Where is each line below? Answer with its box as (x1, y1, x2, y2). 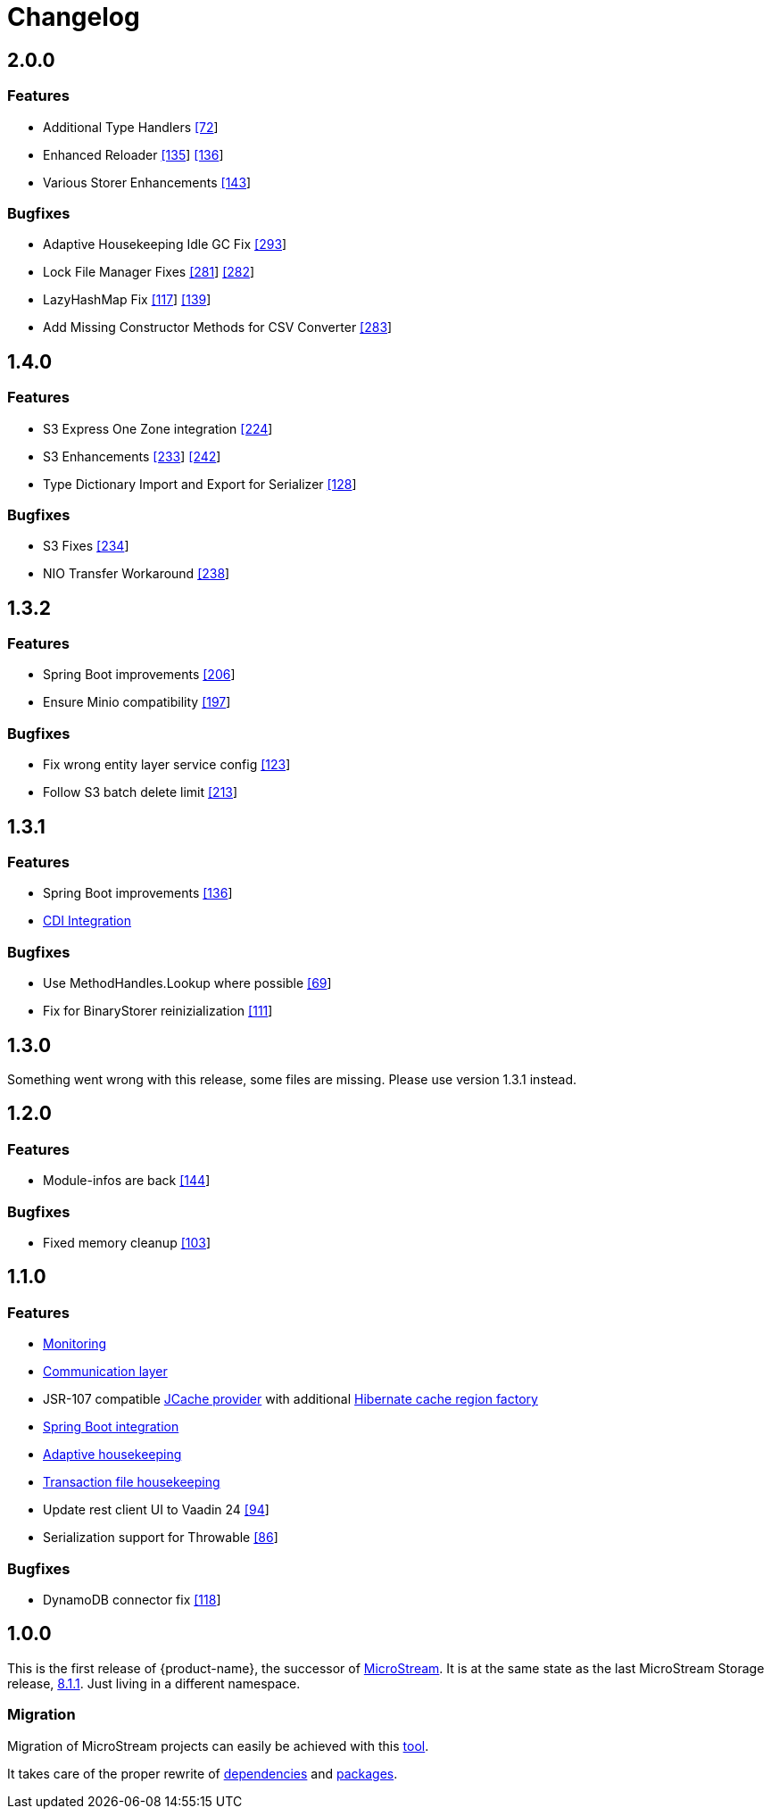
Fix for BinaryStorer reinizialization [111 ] (43, 1003, 273, 1019)
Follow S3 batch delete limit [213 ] (43, 784, 238, 800)
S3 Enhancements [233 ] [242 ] (43, 448, 221, 464)
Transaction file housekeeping (43, 1474, 220, 1490)
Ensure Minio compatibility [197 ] (43, 694, 231, 710)
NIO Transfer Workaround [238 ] (43, 566, 230, 582)
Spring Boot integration (43, 1419, 179, 1435)
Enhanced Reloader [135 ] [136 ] (43, 146, 224, 162)
